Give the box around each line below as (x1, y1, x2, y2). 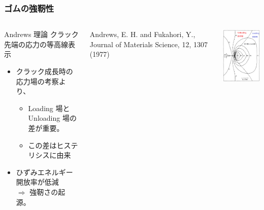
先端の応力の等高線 (4, 39, 68, 49)
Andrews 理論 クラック (4, 29, 79, 40)
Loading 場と (28, 102, 70, 113)
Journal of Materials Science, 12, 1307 (89, 39, 208, 49)
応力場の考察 (16, 76, 59, 86)
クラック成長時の (16, 66, 73, 76)
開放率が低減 (16, 177, 59, 187)
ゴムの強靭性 (4, 2, 54, 14)
